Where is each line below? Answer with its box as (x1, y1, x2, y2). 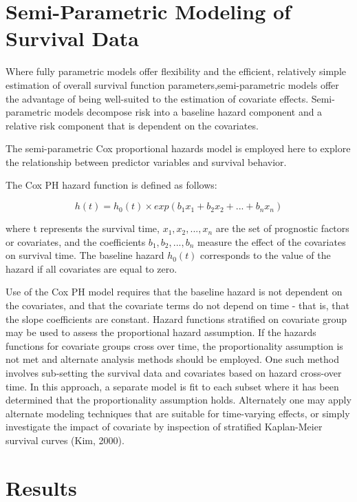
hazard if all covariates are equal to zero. (6, 261, 177, 275)
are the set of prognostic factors (215, 221, 349, 236)
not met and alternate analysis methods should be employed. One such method (6, 352, 339, 366)
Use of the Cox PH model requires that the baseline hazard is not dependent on (6, 284, 343, 299)
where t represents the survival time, (6, 221, 160, 236)
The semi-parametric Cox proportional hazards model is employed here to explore (6, 141, 351, 156)
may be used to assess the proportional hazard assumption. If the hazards (6, 325, 316, 339)
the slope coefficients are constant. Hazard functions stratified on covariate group (6, 311, 347, 326)
